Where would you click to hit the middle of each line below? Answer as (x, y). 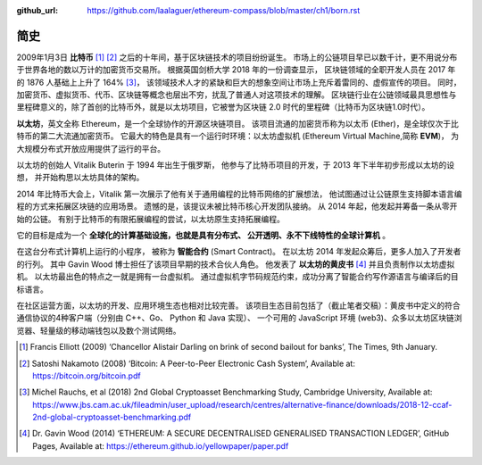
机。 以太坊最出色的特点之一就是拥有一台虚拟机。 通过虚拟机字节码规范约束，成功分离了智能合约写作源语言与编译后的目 (237, 277)
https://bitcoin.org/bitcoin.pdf (87, 376)
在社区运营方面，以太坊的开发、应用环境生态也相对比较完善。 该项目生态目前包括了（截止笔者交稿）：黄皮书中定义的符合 (238, 305)
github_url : (37, 10)
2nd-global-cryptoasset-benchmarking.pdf (112, 417)
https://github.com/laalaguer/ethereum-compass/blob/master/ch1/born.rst (224, 10)
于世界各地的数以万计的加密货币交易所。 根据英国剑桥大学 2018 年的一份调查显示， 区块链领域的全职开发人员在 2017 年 (236, 70)
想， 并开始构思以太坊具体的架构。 (80, 178)
